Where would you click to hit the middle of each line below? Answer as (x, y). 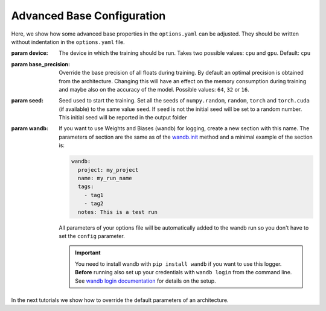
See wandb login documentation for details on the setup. (146, 281)
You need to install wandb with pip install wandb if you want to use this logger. (178, 264)
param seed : (27, 101)
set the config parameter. (92, 236)
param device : (30, 53)
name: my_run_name (105, 178)
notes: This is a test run (118, 212)
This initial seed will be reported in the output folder (123, 118)
